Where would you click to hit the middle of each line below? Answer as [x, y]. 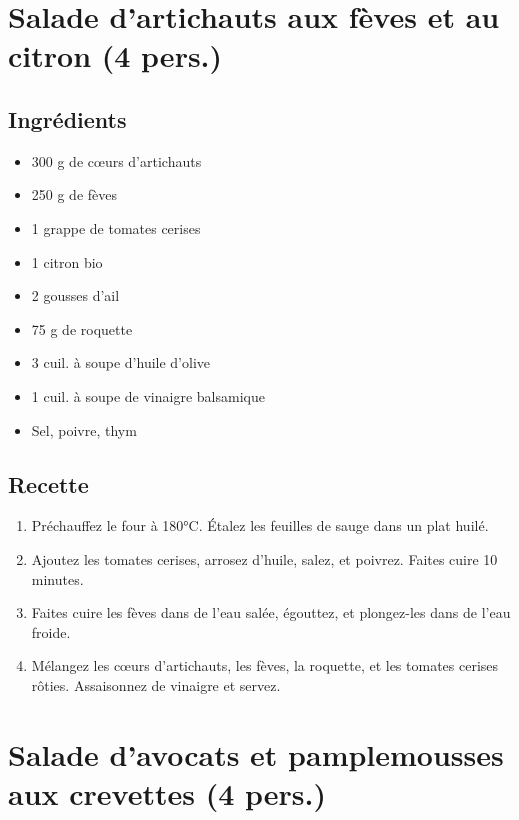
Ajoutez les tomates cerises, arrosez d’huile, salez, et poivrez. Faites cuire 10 [264, 558]
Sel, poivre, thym [84, 429]
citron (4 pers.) [115, 55]
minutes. [57, 578]
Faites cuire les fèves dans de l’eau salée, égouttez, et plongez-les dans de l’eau [271, 612]
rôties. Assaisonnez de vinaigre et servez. [156, 684]
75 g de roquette [82, 328]
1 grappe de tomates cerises [116, 227]
